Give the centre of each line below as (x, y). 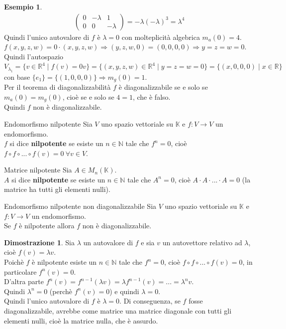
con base (17, 77)
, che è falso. (151, 96)
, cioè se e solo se (88, 96)
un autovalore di (108, 242)
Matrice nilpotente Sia (38, 170)
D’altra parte (24, 281)
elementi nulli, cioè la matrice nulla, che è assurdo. (81, 320)
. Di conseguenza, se (150, 301)
